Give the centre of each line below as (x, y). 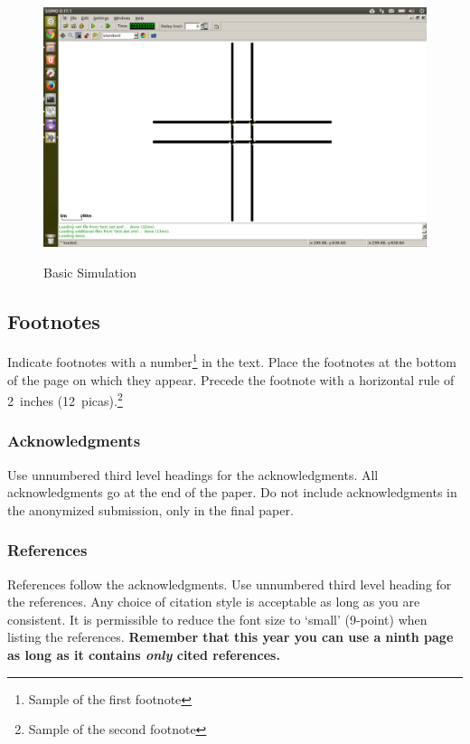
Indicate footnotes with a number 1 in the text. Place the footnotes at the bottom (232, 361)
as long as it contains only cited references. (144, 655)
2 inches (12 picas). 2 (65, 399)
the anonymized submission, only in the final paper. (150, 509)
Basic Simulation (90, 272)
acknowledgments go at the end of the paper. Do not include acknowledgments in (232, 492)
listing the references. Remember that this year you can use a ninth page (230, 637)
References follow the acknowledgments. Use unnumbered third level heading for (230, 584)
